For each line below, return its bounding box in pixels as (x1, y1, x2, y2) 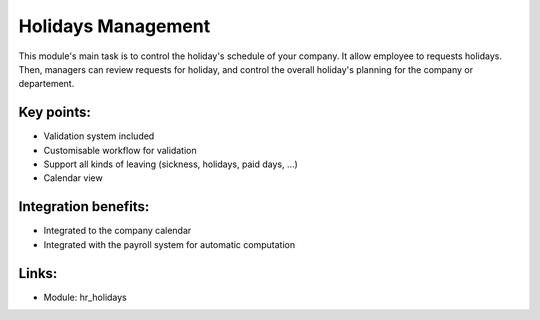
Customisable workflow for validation (43, 144, 197, 156)
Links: (18, 265, 58, 282)
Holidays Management (18, 15, 211, 37)
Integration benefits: (18, 198, 150, 215)
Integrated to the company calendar (43, 225, 192, 237)
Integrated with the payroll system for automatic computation (43, 238, 295, 250)
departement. (18, 78, 75, 90)
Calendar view (43, 172, 104, 184)
